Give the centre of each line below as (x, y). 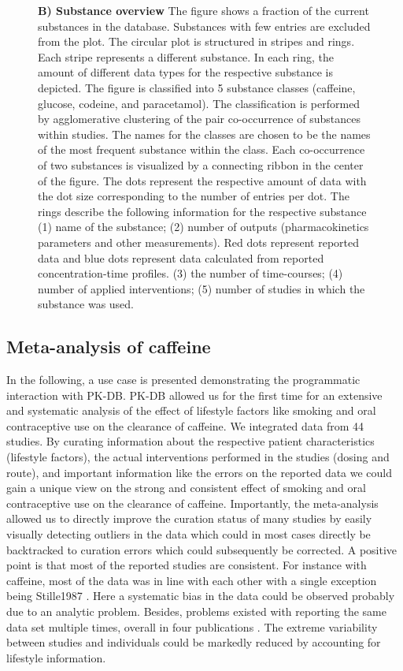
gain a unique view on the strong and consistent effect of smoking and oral (186, 488)
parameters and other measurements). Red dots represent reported (199, 242)
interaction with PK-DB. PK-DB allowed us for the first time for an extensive (194, 395)
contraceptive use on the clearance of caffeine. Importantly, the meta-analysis (192, 503)
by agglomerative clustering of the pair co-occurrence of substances (199, 119)
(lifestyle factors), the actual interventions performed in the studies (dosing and (198, 457)
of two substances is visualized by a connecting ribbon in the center (201, 164)
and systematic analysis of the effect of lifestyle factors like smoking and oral (191, 410)
